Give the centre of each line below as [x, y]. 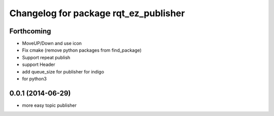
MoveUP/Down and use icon [52, 44]
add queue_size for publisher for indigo [63, 71]
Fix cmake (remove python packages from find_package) [82, 50]
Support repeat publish [46, 57]
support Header [39, 65]
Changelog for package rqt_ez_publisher [97, 13]
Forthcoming [30, 31]
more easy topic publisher [49, 105]
